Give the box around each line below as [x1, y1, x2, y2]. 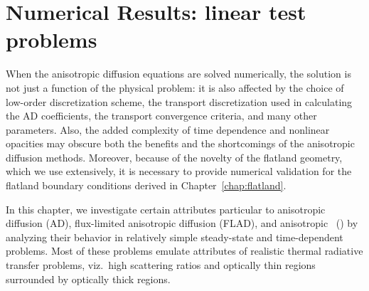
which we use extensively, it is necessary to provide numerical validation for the [6, 164, 352, 179]
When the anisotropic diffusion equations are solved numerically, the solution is [6, 66, 351, 81]
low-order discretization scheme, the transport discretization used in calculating [6, 94, 353, 109]
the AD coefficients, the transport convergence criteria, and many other [6, 108, 317, 123]
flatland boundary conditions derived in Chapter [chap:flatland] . [6, 178, 287, 193]
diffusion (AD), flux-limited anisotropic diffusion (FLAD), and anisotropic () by [6, 216, 358, 231]
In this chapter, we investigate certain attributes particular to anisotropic [6, 201, 326, 216]
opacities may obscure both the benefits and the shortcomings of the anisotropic [6, 136, 355, 151]
